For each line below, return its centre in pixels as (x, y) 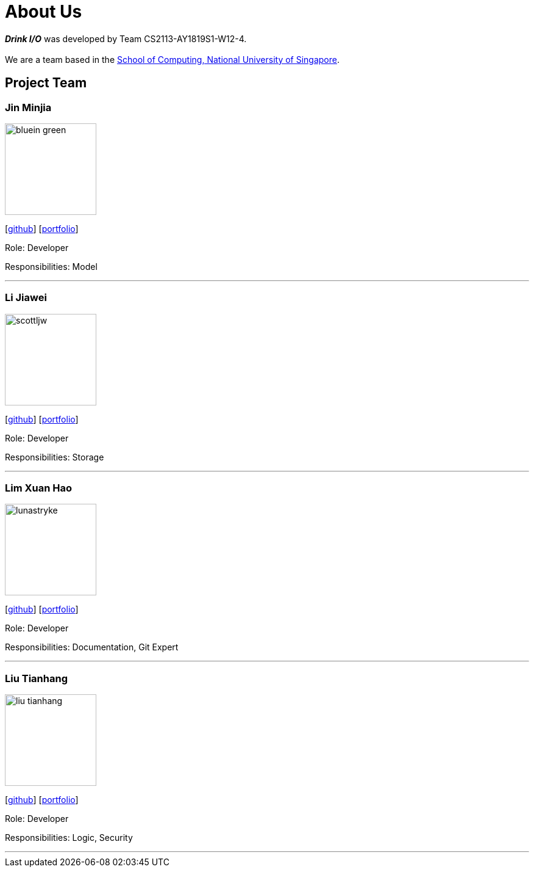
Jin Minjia (28, 107)
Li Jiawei (26, 298)
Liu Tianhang (36, 678)
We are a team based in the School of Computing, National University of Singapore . (173, 59)
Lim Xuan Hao (39, 488)
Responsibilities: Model (51, 266)
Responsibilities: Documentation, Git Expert (92, 647)
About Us (44, 12)
